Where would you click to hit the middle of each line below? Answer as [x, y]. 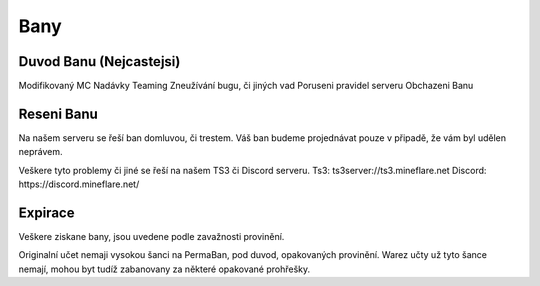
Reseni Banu [58, 113]
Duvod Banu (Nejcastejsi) [99, 61]
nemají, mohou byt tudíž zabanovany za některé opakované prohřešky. [164, 269]
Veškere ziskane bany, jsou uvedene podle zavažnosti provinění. [151, 237]
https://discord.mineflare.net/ [79, 184]
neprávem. [40, 152]
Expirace [46, 212]
